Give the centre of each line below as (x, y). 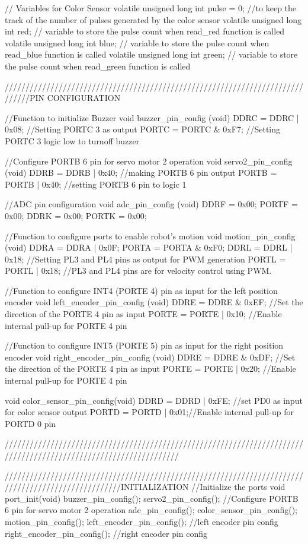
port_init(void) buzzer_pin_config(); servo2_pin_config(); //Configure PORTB (152, 498)
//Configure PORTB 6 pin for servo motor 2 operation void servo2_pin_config (149, 161)
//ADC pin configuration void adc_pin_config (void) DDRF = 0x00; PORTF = (151, 204)
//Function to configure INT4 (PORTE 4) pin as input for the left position (141, 290)
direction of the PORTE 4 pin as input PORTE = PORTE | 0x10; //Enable (143, 314)
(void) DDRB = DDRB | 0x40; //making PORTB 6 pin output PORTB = (141, 173)
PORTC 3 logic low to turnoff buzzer (72, 140)
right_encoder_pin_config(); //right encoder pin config (106, 533)
